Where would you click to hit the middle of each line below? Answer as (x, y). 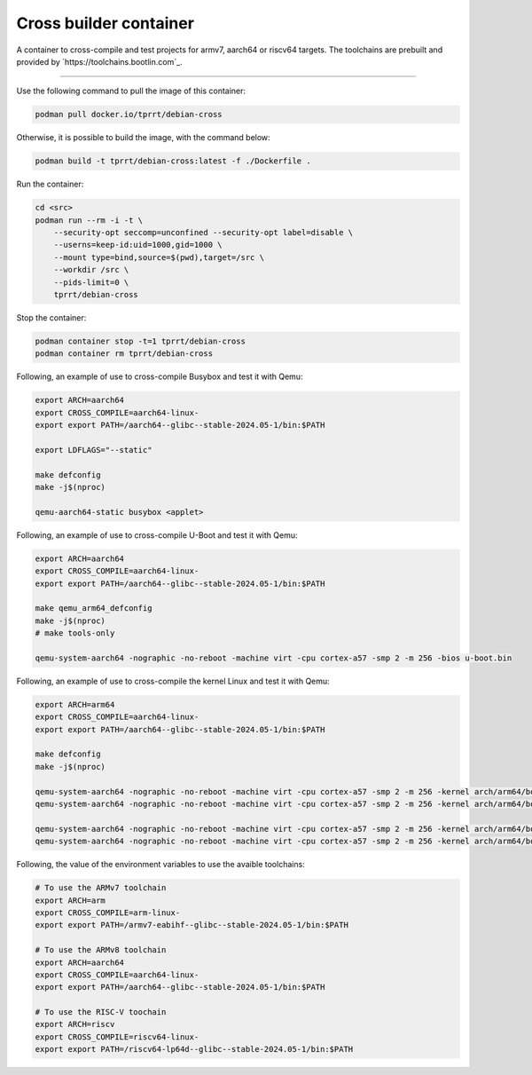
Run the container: (50, 184)
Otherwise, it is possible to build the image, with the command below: (143, 138)
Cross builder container (106, 23)
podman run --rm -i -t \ (89, 220)
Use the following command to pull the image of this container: (131, 91)
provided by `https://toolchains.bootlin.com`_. (99, 61)
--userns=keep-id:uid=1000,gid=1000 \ (138, 245)
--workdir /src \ (91, 270)
